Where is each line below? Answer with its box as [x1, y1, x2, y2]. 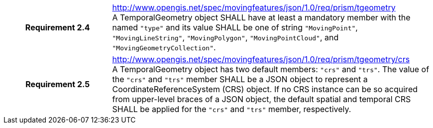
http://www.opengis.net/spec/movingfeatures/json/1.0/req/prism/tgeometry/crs [112, 54, 410, 64]
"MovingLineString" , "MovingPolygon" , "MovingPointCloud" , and [112, 32, 339, 42]
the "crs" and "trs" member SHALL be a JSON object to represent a [112, 74, 368, 84]
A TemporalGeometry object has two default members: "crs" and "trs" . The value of [112, 64, 430, 74]
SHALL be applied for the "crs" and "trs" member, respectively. [112, 104, 351, 114]
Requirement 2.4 [25, 22, 90, 32]
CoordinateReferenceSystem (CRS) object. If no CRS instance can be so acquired [112, 84, 418, 94]
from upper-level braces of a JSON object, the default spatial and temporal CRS [112, 94, 411, 104]
